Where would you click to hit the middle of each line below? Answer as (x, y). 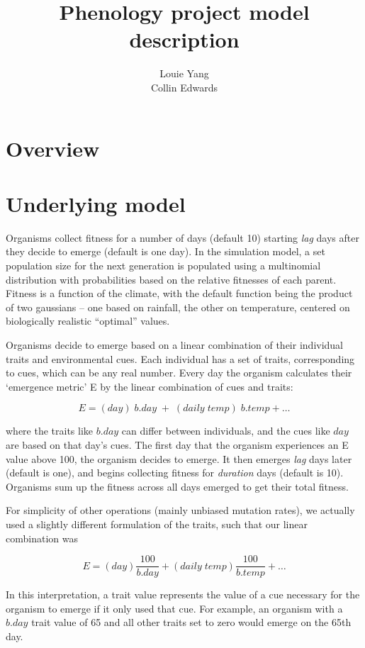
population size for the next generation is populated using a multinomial (163, 265)
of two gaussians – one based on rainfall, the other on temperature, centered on (178, 307)
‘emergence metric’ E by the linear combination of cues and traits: (150, 386)
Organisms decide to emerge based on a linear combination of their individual (175, 344)
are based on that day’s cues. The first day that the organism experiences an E (177, 444)
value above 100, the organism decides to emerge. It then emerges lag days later (179, 458)
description (184, 39)
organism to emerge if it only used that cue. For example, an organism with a (174, 608)
